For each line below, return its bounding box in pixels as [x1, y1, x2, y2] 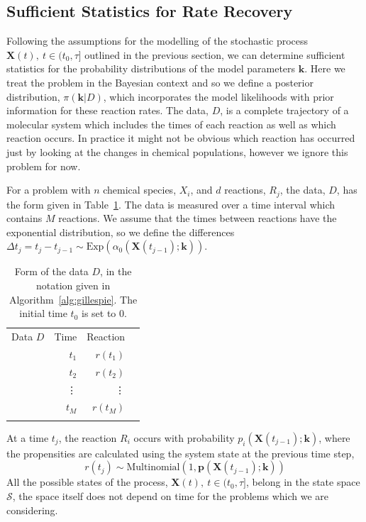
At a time [6, 430, 49, 445]
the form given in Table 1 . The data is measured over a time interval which [6, 196, 335, 211]
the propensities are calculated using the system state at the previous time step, [6, 445, 355, 460]
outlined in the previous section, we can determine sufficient [84, 47, 345, 62]
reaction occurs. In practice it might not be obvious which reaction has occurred [6, 130, 355, 145]
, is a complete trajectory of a [220, 103, 349, 118]
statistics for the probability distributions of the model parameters [6, 61, 296, 76]
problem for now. [6, 158, 81, 173]
